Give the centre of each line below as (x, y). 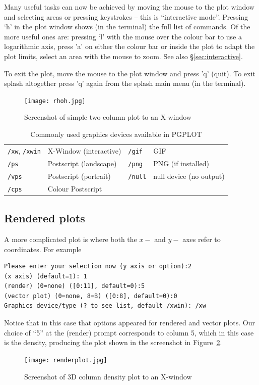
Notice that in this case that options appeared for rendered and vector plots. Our (129, 323)
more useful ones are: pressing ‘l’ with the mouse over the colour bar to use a (123, 36)
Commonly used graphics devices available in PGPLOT (116, 134)
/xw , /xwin (24, 150)
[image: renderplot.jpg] (66, 360)
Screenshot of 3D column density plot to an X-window (108, 376)
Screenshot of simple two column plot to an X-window (108, 117)
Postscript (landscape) (82, 163)
